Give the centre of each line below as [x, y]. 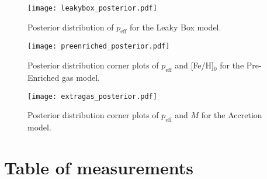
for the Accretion [232, 115]
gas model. [81, 77]
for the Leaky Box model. [176, 27]
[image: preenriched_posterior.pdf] [99, 47]
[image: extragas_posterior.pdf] [92, 96]
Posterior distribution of [71, 27]
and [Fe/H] [194, 65]
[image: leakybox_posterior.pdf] [92, 8]
